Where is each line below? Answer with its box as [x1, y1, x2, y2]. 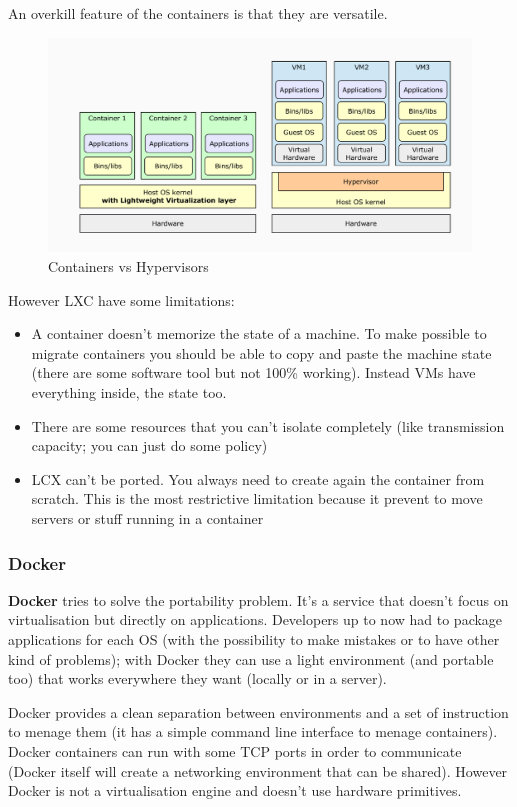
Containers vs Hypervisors [48, 256, 209, 277]
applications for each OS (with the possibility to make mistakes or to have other [8, 629, 500, 650]
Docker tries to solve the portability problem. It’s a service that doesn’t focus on [8, 589, 509, 610]
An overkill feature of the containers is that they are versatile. [8, 3, 388, 23]
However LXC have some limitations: [8, 289, 235, 310]
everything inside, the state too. [31, 382, 227, 403]
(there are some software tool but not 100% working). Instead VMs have [31, 362, 476, 383]
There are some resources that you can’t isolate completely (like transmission [31, 415, 505, 436]
